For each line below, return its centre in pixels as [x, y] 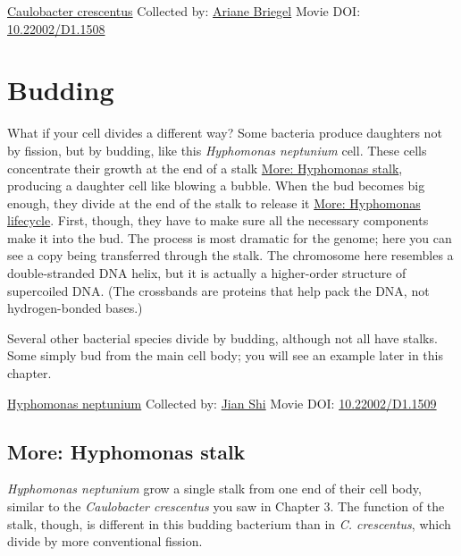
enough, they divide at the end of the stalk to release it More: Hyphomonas [214, 202]
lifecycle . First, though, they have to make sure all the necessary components [218, 220]
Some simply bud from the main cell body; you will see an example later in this [225, 355]
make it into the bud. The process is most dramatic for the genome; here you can [230, 237]
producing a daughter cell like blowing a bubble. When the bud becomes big [216, 185]
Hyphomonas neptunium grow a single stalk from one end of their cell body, [214, 489]
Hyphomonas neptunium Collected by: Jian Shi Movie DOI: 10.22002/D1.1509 [222, 403]
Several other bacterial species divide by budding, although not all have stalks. [222, 337]
